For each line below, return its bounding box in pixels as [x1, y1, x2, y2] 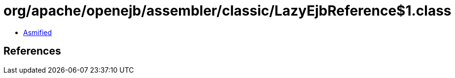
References [3, 45, 61, 58]
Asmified [23, 28, 52, 37]
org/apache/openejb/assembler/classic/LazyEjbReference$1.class [3, 2, 452, 19]
